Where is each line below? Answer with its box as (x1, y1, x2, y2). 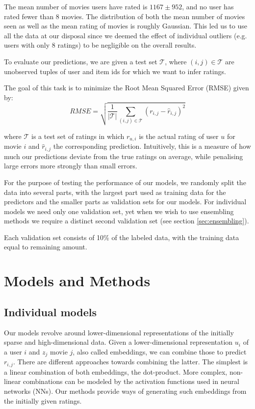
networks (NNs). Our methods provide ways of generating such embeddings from (4, 385, 247, 396)
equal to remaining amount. (4, 242, 87, 252)
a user (4, 346, 22, 356)
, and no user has (182, 1, 234, 11)
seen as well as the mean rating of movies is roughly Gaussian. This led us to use (4, 21, 247, 31)
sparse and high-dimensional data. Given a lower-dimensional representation (4, 337, 233, 347)
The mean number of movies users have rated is (4, 1, 148, 11)
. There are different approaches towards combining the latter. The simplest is (13, 356, 248, 367)
